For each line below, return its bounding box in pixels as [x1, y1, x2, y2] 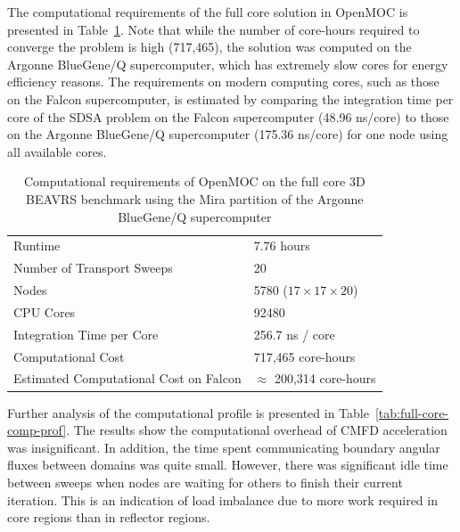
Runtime [13, 236, 61, 255]
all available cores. [7, 142, 107, 160]
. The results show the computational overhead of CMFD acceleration [66, 421, 448, 439]
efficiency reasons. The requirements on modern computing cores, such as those [7, 72, 439, 91]
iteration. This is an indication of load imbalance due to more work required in [7, 490, 438, 509]
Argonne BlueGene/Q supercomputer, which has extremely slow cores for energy [7, 54, 448, 73]
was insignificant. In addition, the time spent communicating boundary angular [7, 438, 440, 456]
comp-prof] [7, 421, 67, 439]
